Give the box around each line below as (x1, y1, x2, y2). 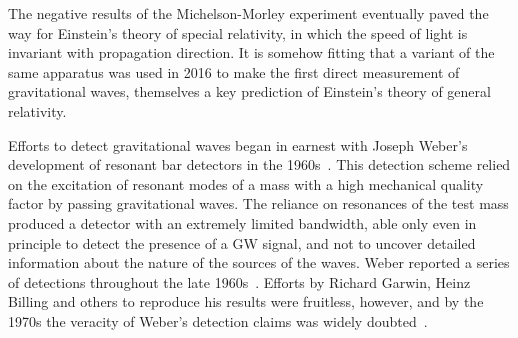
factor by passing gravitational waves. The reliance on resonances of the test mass (8, 193, 509, 214)
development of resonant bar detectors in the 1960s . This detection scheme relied (8, 154, 511, 175)
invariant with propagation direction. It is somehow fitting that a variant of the (8, 42, 495, 63)
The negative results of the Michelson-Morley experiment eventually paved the (8, 3, 489, 23)
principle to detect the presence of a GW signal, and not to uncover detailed (8, 232, 476, 253)
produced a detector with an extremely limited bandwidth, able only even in (8, 212, 477, 233)
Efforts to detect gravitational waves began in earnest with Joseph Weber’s (8, 134, 468, 155)
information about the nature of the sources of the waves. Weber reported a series (8, 252, 510, 273)
